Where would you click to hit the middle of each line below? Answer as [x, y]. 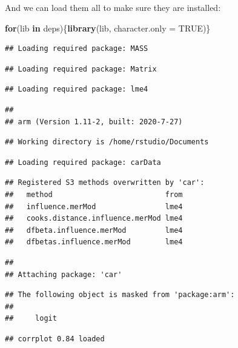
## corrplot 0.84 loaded [55, 339]
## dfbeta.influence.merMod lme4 [94, 230]
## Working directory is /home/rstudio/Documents [107, 142]
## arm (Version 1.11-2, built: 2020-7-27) [94, 122]
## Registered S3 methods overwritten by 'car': [105, 183]
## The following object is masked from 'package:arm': [120, 295]
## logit [31, 319]
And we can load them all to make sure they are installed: [113, 7]
